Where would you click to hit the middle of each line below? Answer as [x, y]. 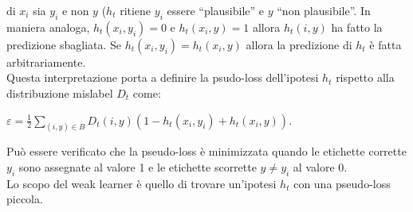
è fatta [385, 44]
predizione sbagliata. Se [64, 44]
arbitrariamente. [46, 62]
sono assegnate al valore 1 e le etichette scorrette [138, 167]
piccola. [25, 199]
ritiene [136, 10]
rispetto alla [365, 77]
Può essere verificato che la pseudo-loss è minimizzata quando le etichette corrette [206, 151]
